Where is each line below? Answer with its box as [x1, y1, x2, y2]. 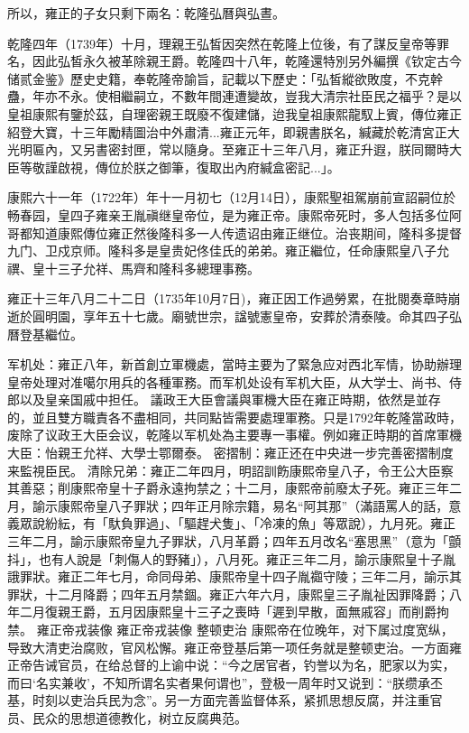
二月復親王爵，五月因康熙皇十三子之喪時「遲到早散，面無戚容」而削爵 [19, 602, 437, 621]
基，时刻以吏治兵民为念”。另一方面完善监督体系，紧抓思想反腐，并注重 [7, 691, 430, 710]
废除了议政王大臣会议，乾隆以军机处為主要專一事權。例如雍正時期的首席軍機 [7, 425, 462, 444]
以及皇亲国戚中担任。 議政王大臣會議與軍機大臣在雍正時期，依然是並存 [19, 390, 441, 409]
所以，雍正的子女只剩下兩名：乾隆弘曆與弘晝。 [7, 4, 285, 22]
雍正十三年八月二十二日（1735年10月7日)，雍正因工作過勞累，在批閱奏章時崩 [7, 289, 461, 308]
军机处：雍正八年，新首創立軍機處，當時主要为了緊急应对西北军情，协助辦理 [7, 355, 462, 374]
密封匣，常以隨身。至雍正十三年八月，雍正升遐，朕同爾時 [107, 140, 449, 159]
